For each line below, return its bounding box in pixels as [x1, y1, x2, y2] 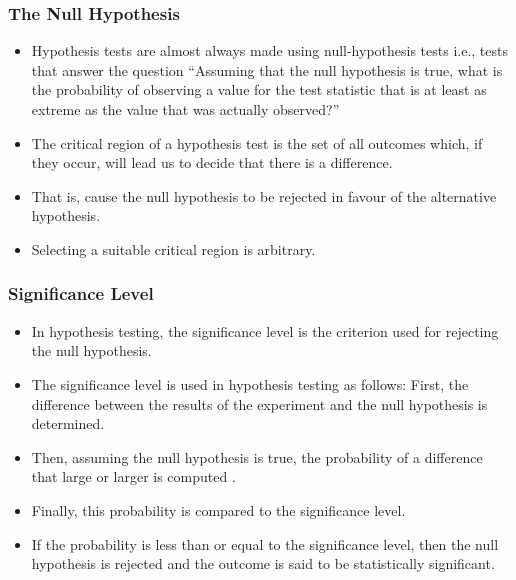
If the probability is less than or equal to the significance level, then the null [31, 533, 499, 554]
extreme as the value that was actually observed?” [31, 99, 340, 119]
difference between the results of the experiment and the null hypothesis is [31, 393, 488, 414]
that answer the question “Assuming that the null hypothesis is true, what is [31, 59, 503, 80]
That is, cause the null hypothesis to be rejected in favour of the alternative [31, 185, 497, 206]
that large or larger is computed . [31, 466, 236, 487]
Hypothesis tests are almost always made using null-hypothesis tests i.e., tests [31, 40, 508, 61]
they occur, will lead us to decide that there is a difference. [31, 152, 393, 173]
